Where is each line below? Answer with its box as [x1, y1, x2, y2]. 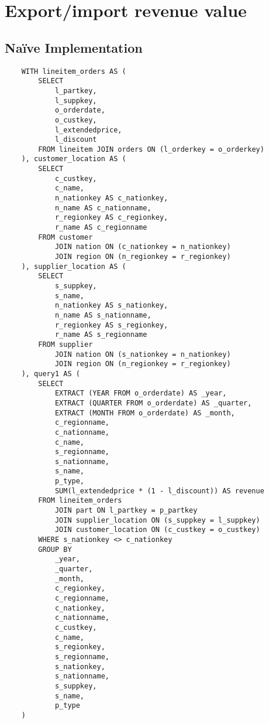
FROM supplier [38, 340, 93, 349]
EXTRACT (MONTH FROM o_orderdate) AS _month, [54, 408, 235, 417]
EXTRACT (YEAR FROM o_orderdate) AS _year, [54, 389, 227, 398]
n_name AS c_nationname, [54, 203, 151, 212]
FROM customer [38, 233, 93, 241]
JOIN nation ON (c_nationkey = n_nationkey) [54, 243, 231, 251]
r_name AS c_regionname [54, 223, 147, 232]
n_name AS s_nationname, [54, 311, 151, 319]
